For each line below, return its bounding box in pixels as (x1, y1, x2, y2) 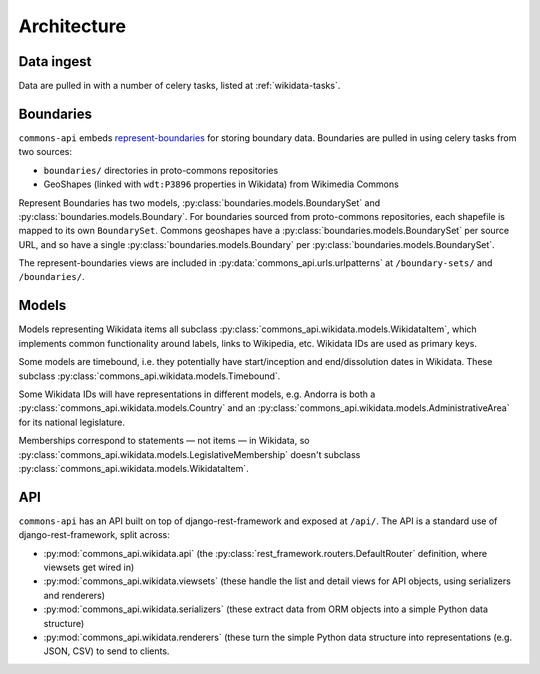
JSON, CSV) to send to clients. (43, 645, 170, 657)
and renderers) (43, 589, 105, 601)
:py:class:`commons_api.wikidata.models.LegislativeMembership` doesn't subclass (18, 448, 361, 460)
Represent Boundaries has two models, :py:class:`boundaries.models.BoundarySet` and (18, 196, 380, 209)
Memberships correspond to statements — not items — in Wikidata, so (18, 435, 310, 447)
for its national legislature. (18, 416, 125, 428)
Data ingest (18, 53, 92, 70)
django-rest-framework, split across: (18, 529, 170, 541)
